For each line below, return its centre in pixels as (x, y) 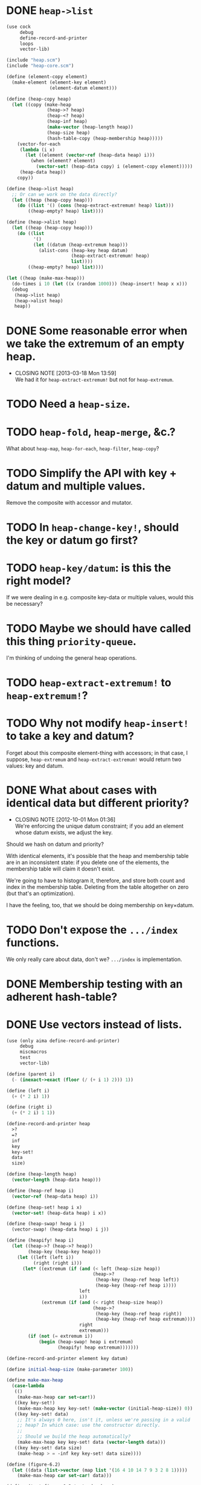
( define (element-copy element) (47, 77)
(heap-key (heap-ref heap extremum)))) (146, 1319)
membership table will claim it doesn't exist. (61, 869)
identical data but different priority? (98, 803)
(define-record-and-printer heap (48, 1124)
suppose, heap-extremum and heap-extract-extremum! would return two (94, 759)
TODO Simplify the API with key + (91, 473)
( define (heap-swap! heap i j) (46, 1224)
